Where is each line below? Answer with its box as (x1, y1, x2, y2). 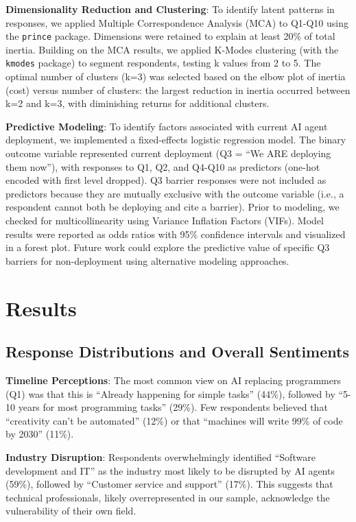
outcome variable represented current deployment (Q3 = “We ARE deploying (5, 146, 331, 161)
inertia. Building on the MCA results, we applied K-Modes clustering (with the (5, 42, 339, 56)
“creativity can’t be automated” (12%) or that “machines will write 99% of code (5, 413, 343, 427)
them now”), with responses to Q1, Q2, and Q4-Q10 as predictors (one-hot (5, 159, 320, 174)
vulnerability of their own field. (5, 503, 137, 518)
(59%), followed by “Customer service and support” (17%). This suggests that (5, 477, 333, 491)
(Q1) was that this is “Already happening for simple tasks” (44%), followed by (5, 386, 335, 401)
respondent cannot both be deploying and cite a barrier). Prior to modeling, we (5, 200, 340, 214)
